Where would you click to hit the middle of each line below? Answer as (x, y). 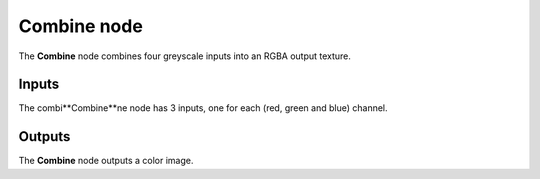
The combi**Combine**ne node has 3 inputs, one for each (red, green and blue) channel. (203, 108)
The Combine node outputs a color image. (106, 161)
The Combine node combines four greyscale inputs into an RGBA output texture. (185, 56)
